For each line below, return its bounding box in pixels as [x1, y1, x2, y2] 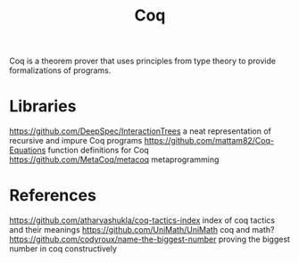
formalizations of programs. [9, 65, 112, 76]
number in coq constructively [9, 243, 118, 254]
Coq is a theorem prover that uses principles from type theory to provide [9, 55, 277, 67]
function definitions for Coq [47, 144, 149, 156]
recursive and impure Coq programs [9, 136, 143, 146]
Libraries [9, 96, 77, 117]
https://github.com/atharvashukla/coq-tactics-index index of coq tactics [9, 215, 275, 226]
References [9, 185, 96, 206]
